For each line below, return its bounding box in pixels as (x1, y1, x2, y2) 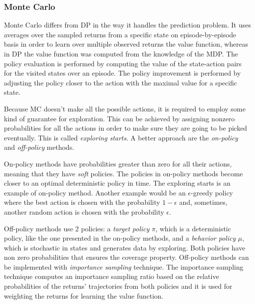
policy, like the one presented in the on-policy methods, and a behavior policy (4, 233, 236, 243)
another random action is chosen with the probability (4, 206, 164, 217)
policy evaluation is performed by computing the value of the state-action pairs (4, 58, 242, 68)
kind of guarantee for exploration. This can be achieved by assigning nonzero (4, 113, 235, 123)
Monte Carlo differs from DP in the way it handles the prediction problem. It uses (4, 20, 251, 30)
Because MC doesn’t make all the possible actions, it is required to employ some (4, 103, 246, 113)
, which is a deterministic (155, 223, 231, 233)
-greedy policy (191, 187, 233, 197)
